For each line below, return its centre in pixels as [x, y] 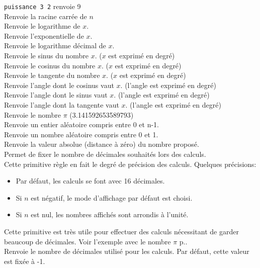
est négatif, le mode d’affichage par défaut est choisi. [112, 197]
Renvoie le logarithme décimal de [55, 46]
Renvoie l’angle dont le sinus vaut [56, 95]
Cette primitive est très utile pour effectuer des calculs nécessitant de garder [121, 231]
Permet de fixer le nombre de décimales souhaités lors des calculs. [105, 154]
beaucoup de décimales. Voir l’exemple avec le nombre [88, 241]
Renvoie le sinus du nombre [46, 56]
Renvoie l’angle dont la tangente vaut [62, 105]
